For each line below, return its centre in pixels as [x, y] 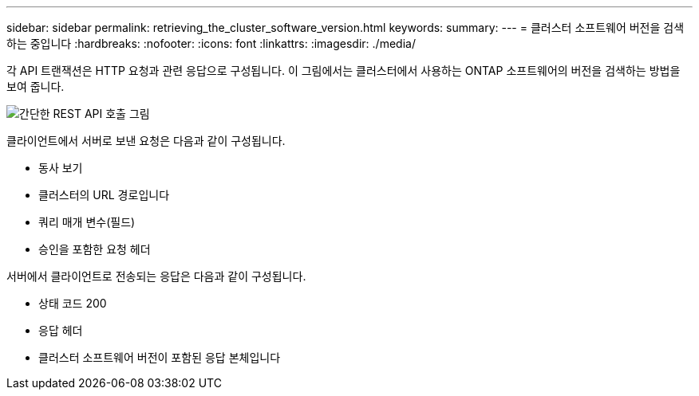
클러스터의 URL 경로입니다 [104, 195]
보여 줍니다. [36, 86]
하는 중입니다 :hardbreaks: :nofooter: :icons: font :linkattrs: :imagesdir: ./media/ [211, 43]
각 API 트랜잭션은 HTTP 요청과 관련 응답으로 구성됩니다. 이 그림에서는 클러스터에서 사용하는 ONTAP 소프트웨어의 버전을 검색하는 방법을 [344, 71]
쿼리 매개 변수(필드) [87, 222]
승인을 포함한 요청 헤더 [95, 249]
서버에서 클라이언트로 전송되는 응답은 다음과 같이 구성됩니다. [156, 276]
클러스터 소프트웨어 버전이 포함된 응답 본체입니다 [160, 357]
